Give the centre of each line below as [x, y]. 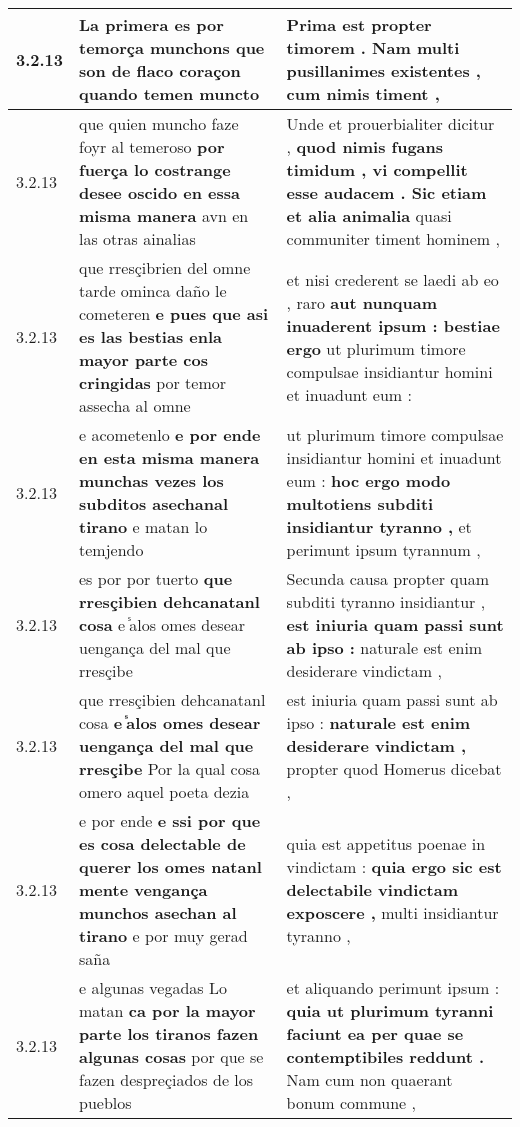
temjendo [111, 549]
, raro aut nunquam [362, 302]
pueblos [105, 1102]
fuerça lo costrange [155, 169]
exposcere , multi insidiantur [392, 912]
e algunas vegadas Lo [153, 987]
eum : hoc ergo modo [368, 480]
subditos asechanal [154, 503]
